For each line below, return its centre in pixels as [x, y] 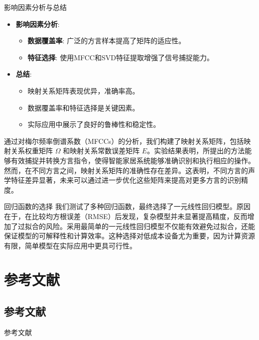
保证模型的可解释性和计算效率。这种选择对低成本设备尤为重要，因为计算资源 [129, 236]
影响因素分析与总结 [35, 7]
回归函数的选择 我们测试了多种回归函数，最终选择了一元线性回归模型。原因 [127, 206]
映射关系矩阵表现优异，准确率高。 [83, 90]
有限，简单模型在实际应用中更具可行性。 [70, 245]
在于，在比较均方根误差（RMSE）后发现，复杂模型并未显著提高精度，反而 [126, 216]
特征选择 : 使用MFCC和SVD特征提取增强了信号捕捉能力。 [121, 57]
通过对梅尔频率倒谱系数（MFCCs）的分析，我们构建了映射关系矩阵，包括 [124, 141]
